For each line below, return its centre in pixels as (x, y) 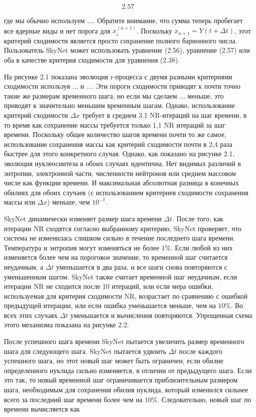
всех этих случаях (31, 315)
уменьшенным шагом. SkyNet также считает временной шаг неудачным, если (121, 276)
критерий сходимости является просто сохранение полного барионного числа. (121, 40)
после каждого (201, 351)
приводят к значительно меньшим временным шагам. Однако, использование (119, 105)
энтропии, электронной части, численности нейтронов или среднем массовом (120, 173)
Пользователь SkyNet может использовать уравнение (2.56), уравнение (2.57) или (127, 50)
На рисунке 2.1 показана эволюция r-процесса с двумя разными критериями (118, 76)
